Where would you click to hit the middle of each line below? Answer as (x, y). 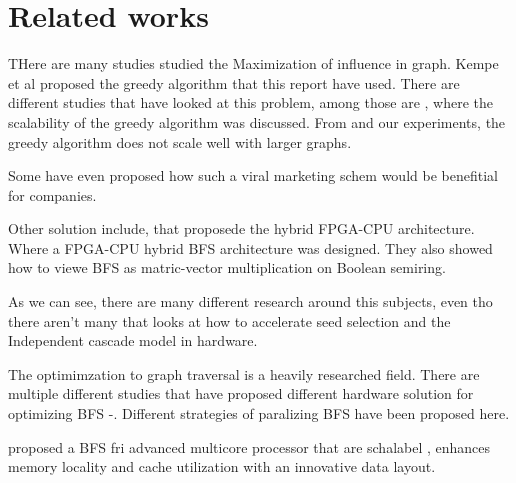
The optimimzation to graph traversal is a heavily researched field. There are (244, 373)
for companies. (52, 194)
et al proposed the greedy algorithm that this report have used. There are (234, 82)
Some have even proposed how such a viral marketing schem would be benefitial (253, 175)
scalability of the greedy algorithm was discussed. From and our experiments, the (257, 121)
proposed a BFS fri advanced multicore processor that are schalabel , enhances (249, 446)
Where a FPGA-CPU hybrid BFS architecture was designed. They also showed (250, 247)
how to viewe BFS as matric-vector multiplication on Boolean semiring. (227, 267)
